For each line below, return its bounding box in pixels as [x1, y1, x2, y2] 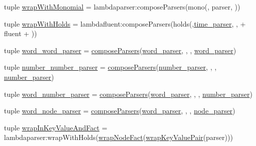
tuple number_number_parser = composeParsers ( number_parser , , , [4, 62, 217, 72]
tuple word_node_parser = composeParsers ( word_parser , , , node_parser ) [4, 105, 235, 116]
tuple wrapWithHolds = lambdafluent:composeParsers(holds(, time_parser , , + [4, 18, 246, 29]
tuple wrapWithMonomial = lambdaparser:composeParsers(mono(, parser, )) [4, 2, 240, 12]
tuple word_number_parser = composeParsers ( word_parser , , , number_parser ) [4, 88, 252, 99]
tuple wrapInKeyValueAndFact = [4, 122, 108, 132]
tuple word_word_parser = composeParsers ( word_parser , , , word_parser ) [4, 45, 236, 55]
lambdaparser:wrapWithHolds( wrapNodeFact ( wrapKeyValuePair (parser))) [4, 132, 233, 142]
